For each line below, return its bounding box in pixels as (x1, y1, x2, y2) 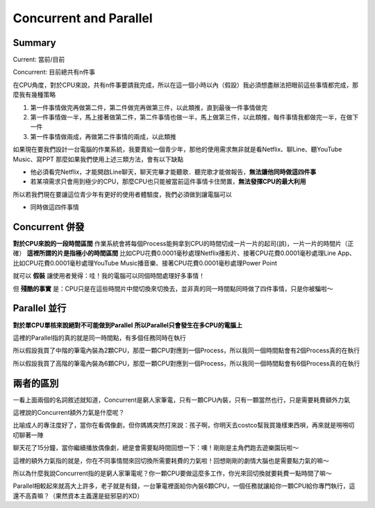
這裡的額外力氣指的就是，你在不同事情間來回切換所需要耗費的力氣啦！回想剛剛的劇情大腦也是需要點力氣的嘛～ (12, 456, 329, 465)
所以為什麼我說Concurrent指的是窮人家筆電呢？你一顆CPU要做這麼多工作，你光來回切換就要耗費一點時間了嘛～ (12, 469, 333, 477)
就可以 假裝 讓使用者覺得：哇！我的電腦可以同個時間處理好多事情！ (12, 272, 205, 280)
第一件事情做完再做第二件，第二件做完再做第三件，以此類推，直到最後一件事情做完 (30, 103, 267, 111)
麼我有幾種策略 (12, 90, 56, 99)
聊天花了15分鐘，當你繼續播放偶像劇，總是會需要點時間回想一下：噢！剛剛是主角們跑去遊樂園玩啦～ (12, 443, 299, 452)
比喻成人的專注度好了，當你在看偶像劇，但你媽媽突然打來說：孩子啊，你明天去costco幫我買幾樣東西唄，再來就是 (12, 421, 337, 429)
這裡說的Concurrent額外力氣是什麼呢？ (12, 408, 125, 416)
